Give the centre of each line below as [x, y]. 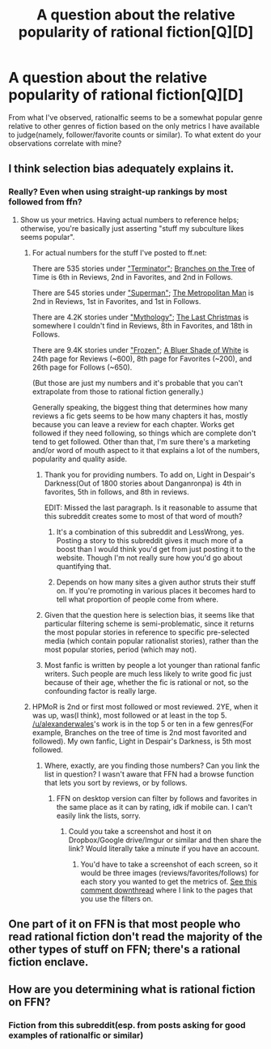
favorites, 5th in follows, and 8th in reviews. [117, 491]
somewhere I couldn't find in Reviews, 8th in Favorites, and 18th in [142, 325]
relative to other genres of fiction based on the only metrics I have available [134, 126]
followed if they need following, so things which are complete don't [144, 433]
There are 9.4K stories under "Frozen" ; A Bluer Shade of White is [140, 349]
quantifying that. [84, 566]
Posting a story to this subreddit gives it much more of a [150, 540]
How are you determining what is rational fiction [132, 989]
